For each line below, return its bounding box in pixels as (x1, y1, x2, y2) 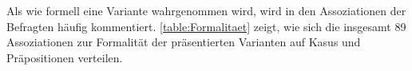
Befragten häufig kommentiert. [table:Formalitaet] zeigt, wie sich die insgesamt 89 (6, 18, 406, 34)
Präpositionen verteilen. (6, 49, 123, 65)
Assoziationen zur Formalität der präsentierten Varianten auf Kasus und (6, 34, 361, 50)
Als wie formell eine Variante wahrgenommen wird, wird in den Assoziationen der (6, 2, 406, 18)
